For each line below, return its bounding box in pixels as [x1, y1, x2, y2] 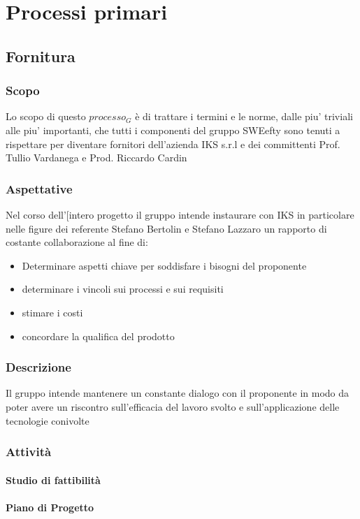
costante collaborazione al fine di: [6, 235, 148, 249]
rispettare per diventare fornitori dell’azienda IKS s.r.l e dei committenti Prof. [6, 136, 340, 151]
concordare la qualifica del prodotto [22, 328, 175, 343]
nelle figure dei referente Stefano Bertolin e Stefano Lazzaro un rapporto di [6, 221, 327, 235]
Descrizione [6, 358, 71, 376]
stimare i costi [22, 305, 83, 319]
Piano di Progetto [6, 499, 94, 514]
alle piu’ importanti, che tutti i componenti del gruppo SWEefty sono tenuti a [6, 122, 340, 137]
